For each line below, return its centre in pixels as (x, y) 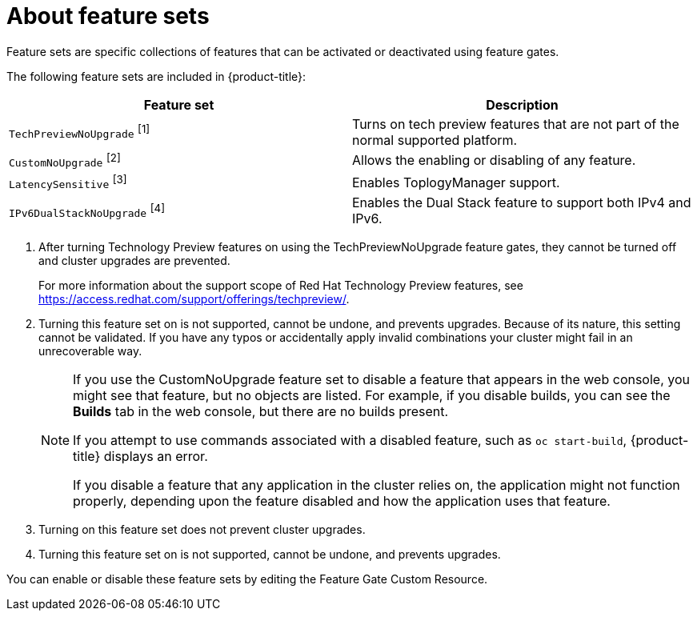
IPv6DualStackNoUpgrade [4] (87, 210)
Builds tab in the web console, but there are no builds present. (261, 412)
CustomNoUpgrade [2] (65, 160)
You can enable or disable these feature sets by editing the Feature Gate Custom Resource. (247, 579)
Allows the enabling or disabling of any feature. (494, 160)
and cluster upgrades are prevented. (134, 261)
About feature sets (108, 16)
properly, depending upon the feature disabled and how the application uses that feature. (342, 501)
